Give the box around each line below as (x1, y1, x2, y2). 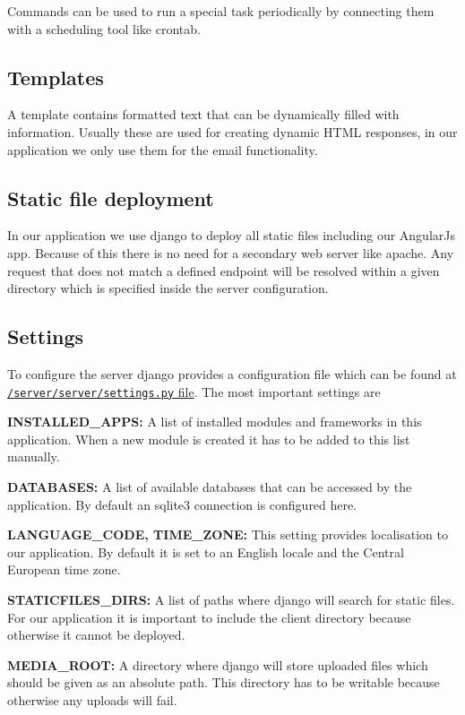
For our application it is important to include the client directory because (7, 607, 411, 626)
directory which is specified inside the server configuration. (7, 279, 329, 297)
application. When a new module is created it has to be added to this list (7, 429, 410, 448)
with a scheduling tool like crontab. (7, 19, 201, 38)
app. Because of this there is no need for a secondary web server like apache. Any (7, 243, 454, 262)
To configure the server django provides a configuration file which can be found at (7, 364, 457, 383)
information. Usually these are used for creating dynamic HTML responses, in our (7, 122, 458, 141)
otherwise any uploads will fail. (7, 690, 177, 709)
